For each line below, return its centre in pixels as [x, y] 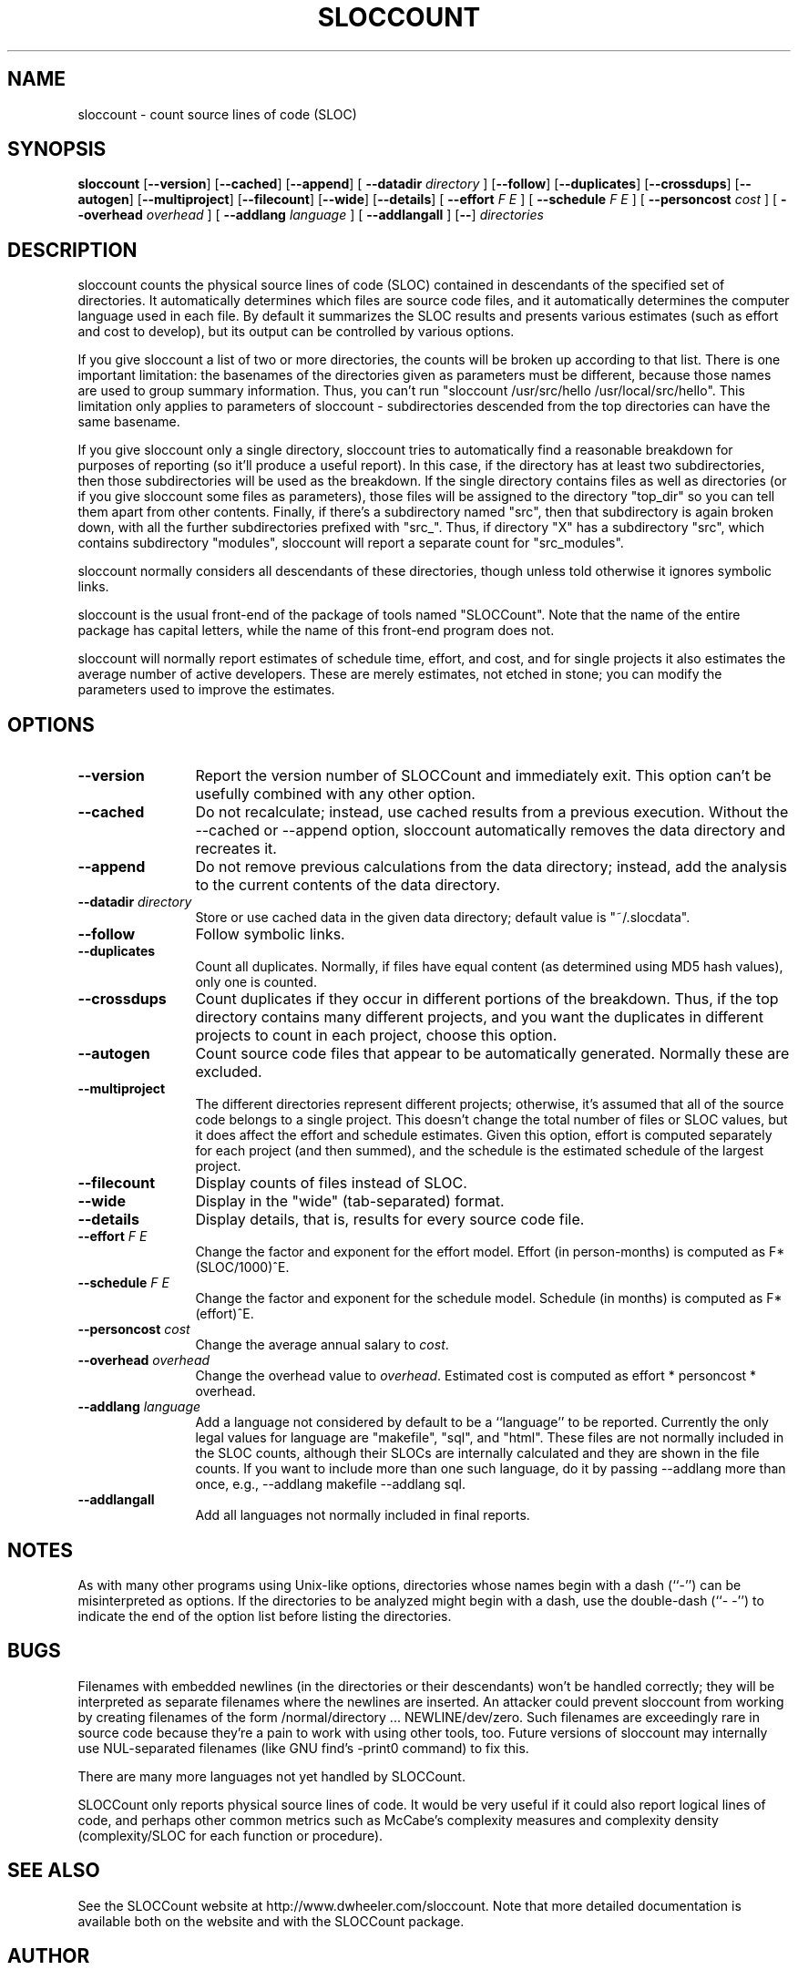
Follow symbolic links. [270, 934]
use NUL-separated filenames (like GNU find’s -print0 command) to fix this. [303, 1748]
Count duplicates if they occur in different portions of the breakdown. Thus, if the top [487, 999]
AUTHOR [49, 1956]
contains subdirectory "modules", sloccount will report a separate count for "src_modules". [351, 543]
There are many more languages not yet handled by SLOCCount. [271, 1776]
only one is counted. [256, 982]
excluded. [229, 1072]
